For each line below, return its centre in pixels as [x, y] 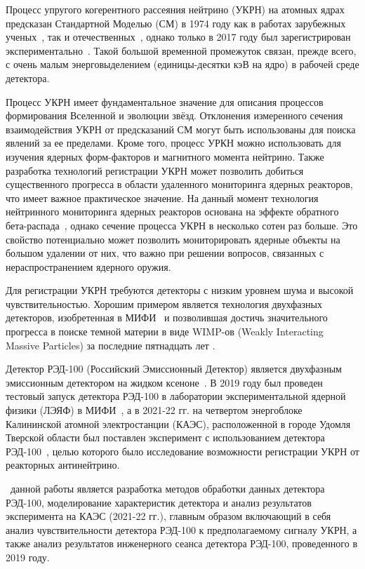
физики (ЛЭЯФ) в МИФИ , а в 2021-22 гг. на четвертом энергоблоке [154, 410]
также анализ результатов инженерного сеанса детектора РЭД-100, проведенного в [182, 543]
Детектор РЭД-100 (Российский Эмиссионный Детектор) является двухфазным [174, 369]
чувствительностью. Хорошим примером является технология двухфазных [164, 303]
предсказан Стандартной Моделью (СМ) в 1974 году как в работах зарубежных [176, 23]
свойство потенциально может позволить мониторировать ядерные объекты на [173, 239]
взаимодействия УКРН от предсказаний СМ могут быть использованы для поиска [181, 129]
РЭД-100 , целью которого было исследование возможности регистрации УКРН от [182, 451]
